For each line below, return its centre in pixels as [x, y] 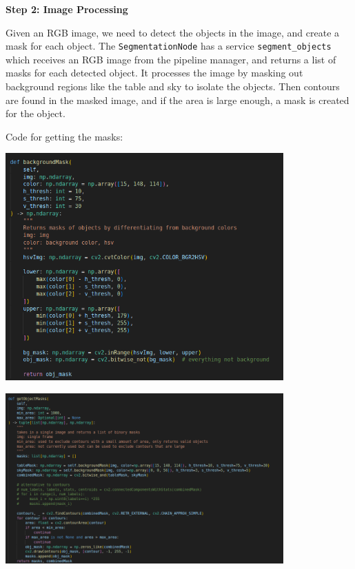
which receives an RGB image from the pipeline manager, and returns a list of [171, 59]
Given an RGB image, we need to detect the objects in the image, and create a [173, 32]
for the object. [35, 113]
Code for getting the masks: [64, 136]
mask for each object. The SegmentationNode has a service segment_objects [169, 46]
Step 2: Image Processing [67, 9]
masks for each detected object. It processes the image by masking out [154, 73]
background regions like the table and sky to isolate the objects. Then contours [173, 86]
